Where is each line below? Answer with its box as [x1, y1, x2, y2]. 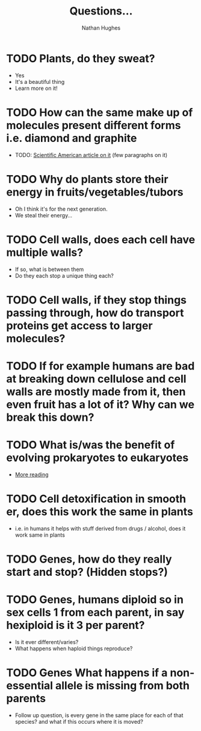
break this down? [6, 410, 94, 424]
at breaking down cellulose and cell [6, 372, 187, 386]
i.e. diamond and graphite [6, 131, 137, 145]
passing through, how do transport [6, 306, 184, 319]
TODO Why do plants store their [6, 172, 169, 186]
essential [6, 679, 53, 692]
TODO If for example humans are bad [6, 359, 195, 372]
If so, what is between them [14, 266, 84, 273]
